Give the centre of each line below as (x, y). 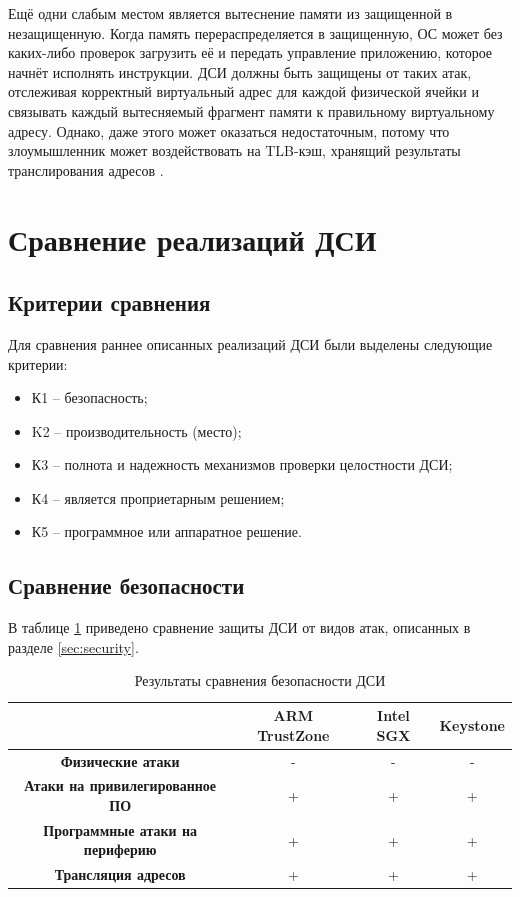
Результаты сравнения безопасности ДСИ (260, 680)
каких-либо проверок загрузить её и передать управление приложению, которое (250, 52)
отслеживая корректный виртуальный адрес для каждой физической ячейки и (243, 91)
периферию (120, 849)
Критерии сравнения (109, 302)
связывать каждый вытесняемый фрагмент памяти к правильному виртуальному (251, 110)
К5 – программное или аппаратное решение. (166, 531)
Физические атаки (120, 760)
